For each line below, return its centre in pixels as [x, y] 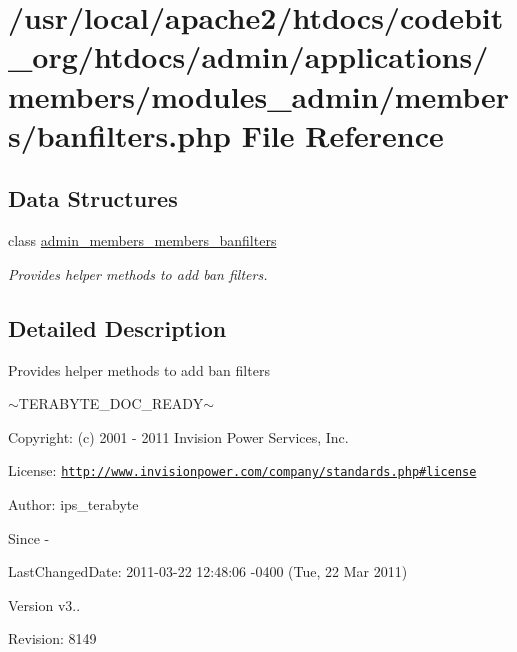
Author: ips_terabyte [73, 503]
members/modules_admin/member [259, 95]
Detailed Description [117, 327]
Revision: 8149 [52, 638]
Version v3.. [44, 604]
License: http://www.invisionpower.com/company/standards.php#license [242, 470]
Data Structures [93, 198]
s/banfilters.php [119, 134]
